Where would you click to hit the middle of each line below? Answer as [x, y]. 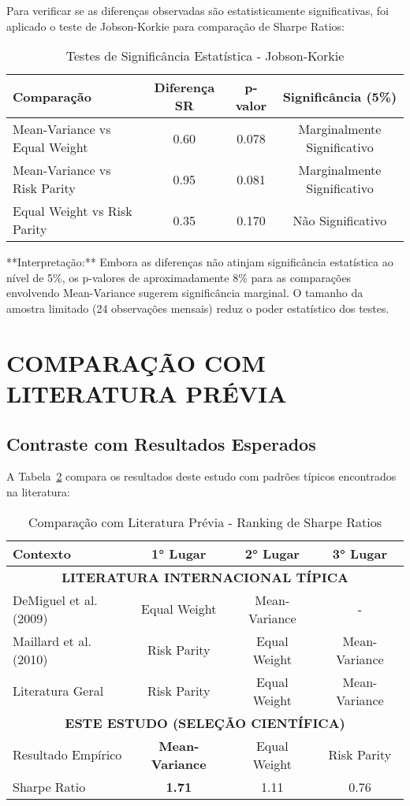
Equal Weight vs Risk [73, 211]
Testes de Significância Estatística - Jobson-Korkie [205, 56]
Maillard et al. [52, 641]
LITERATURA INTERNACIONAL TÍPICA [205, 577]
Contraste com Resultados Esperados [161, 443]
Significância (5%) [340, 96]
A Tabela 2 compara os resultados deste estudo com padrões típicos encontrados [201, 476]
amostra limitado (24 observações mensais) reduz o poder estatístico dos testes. [198, 308]
